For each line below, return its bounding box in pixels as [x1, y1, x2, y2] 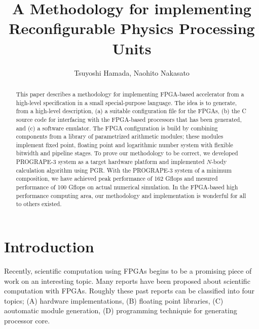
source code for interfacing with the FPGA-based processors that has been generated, [16, 115, 242, 123]
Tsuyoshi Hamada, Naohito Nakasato [74, 67, 190, 78]
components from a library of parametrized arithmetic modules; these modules [16, 132, 224, 141]
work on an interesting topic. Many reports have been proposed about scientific [4, 275, 250, 286]
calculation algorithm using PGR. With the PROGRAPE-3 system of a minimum [16, 166, 232, 174]
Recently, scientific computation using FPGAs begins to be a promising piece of [4, 266, 252, 276]
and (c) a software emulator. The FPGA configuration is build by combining [16, 123, 218, 132]
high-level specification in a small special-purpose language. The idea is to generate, [16, 98, 237, 107]
